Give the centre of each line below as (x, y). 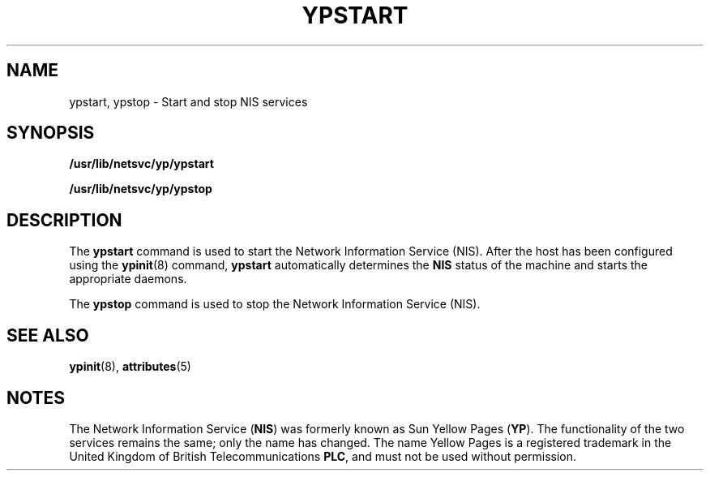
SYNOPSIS (51, 133)
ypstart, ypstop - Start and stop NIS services (188, 101)
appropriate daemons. (128, 279)
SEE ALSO (48, 335)
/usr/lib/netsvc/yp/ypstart (141, 164)
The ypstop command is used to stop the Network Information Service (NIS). (275, 304)
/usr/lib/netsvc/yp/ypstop (141, 189)
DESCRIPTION (64, 220)
